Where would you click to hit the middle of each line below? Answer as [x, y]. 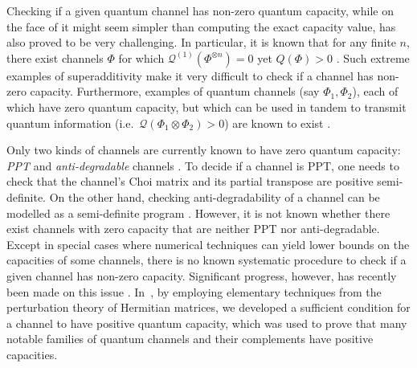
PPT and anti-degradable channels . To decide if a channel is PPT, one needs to [203, 165]
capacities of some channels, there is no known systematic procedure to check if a [206, 260]
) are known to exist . [278, 123]
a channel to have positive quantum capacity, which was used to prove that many [207, 323]
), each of [375, 91]
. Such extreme [373, 57]
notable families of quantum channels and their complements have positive [190, 339]
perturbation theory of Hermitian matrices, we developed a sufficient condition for [208, 307]
